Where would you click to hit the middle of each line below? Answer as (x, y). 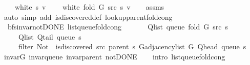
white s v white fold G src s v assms (89, 7)
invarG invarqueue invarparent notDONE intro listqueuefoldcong (114, 56)
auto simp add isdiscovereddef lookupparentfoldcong (88, 17)
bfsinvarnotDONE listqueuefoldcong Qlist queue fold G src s (118, 27)
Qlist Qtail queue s (50, 36)
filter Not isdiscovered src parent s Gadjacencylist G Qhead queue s (132, 46)
